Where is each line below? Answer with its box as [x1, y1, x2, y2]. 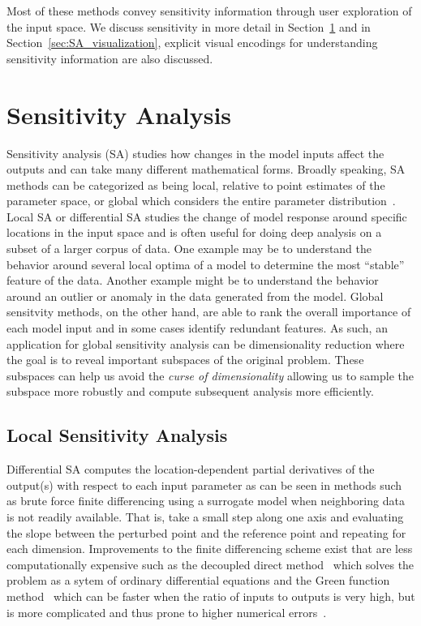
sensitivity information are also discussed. [6, 49, 213, 66]
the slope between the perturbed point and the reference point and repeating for [6, 524, 406, 541]
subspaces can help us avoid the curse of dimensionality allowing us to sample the [6, 367, 415, 384]
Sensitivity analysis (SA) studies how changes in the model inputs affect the [6, 144, 384, 161]
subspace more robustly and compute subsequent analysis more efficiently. [6, 383, 374, 400]
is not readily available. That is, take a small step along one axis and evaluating [6, 508, 404, 525]
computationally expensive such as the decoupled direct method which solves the [6, 555, 415, 572]
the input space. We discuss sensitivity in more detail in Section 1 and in [6, 18, 371, 35]
